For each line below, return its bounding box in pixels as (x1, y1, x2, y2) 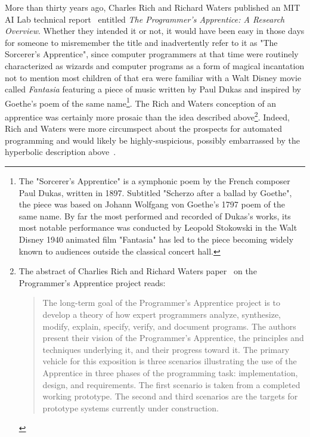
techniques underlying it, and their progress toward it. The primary (42, 343, 290, 355)
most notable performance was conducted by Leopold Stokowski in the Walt (18, 221, 297, 234)
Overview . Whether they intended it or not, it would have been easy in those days (5, 24, 305, 37)
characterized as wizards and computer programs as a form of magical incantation (5, 59, 305, 72)
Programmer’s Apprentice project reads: (18, 276, 166, 289)
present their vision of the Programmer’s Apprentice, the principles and (42, 331, 304, 344)
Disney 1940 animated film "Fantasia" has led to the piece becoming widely (18, 233, 294, 245)
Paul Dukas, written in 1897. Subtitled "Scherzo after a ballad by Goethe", (18, 186, 292, 199)
